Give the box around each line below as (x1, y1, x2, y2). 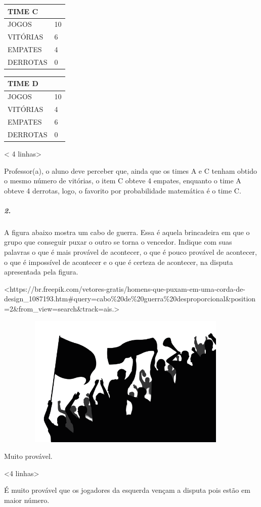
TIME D (8, 78, 38, 89)
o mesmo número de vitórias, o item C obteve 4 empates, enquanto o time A (4, 175, 241, 186)
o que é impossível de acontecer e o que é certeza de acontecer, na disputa (4, 256, 233, 267)
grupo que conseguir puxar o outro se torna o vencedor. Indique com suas (4, 237, 232, 247)
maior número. (4, 494, 50, 505)
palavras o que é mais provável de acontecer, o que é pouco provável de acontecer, (4, 247, 257, 257)
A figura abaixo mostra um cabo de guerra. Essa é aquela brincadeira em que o (4, 226, 250, 237)
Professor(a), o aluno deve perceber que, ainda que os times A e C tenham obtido (4, 165, 257, 176)
